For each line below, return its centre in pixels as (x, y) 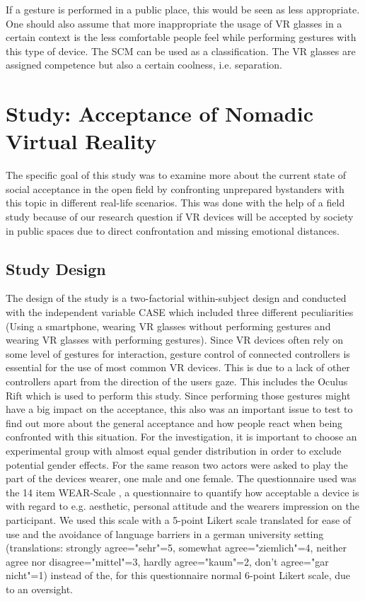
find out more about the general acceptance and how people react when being (174, 422)
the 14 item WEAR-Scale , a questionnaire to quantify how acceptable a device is (182, 492)
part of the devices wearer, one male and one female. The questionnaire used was (181, 478)
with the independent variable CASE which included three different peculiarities (180, 312)
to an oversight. (40, 589)
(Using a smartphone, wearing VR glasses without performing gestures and (168, 326)
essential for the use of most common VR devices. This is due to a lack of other (178, 367)
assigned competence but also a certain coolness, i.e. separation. (144, 65)
